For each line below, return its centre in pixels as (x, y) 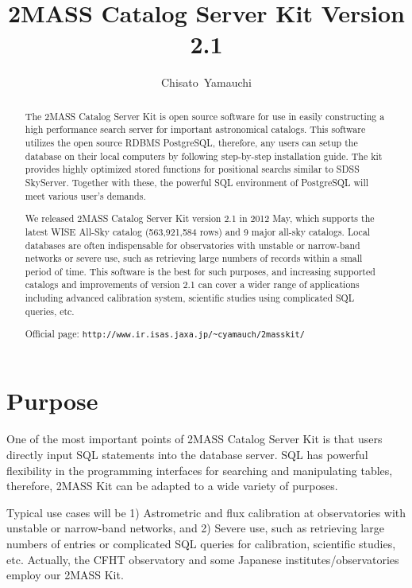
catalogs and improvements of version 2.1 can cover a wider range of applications (192, 284)
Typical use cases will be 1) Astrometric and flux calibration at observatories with (206, 512)
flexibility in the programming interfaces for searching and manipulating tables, (200, 470)
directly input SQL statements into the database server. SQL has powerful (187, 454)
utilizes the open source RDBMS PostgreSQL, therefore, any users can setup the (191, 143)
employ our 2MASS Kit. (65, 575)
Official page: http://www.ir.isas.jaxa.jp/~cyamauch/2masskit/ (165, 334)
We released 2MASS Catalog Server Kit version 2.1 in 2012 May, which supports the (200, 218)
